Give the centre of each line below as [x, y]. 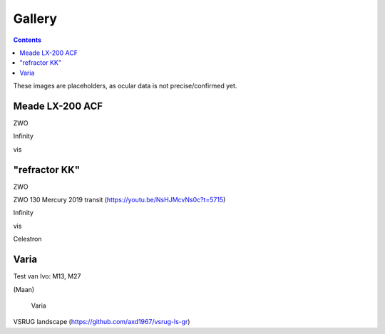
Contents [27, 40]
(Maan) [24, 289]
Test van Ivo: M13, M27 [47, 276]
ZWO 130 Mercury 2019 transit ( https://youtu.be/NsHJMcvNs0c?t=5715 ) [119, 200]
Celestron [27, 239]
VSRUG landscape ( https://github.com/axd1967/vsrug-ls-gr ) [102, 322]
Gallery [35, 19]
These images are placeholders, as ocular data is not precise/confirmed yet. [125, 86]
